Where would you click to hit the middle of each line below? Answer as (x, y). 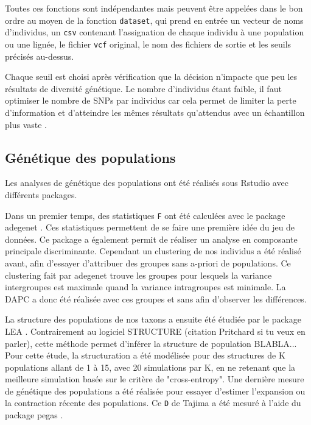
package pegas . (34, 415)
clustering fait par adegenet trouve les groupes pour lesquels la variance (138, 275)
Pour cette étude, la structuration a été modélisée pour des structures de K (145, 355)
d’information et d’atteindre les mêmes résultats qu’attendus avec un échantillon (155, 112)
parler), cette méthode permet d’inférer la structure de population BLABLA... (151, 343)
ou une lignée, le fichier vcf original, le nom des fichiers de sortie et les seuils (148, 44)
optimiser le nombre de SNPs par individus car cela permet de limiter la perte (151, 100)
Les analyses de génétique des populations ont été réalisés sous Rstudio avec (147, 183)
